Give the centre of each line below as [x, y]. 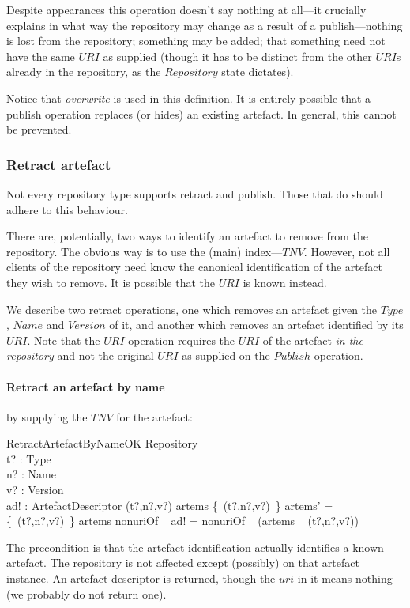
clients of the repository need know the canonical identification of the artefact [194, 267]
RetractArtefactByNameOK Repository [102, 443]
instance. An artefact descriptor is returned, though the [141, 578]
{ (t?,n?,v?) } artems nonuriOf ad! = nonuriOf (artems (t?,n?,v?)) [183, 521]
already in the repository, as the [84, 72]
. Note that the [64, 340]
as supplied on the [226, 355]
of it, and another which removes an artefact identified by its [256, 325]
